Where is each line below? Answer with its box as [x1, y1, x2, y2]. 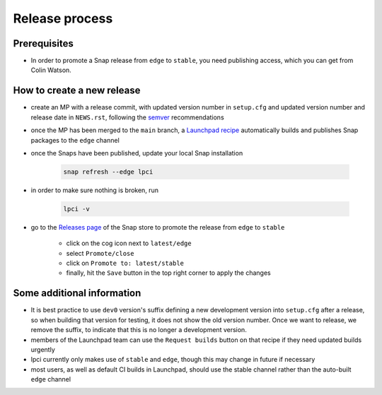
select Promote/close [66, 249, 134, 257]
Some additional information [13, 287, 141, 300]
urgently [30, 345, 56, 353]
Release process [13, 11, 113, 26]
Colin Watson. [30, 66, 72, 74]
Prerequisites [13, 37, 74, 49]
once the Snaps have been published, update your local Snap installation [30, 148, 243, 157]
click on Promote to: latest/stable [66, 259, 184, 268]
